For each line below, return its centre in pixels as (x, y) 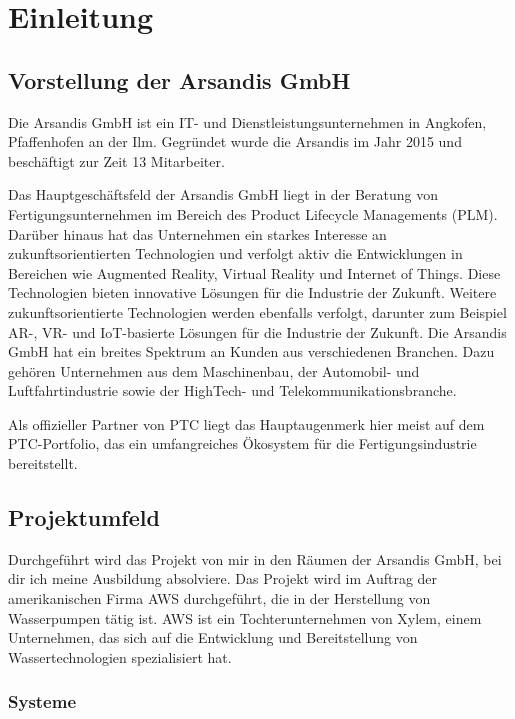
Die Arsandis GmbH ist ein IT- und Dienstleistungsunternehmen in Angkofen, (247, 121)
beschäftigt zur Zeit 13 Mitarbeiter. (116, 160)
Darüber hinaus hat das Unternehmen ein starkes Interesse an (197, 233)
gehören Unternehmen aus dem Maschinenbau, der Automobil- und (214, 370)
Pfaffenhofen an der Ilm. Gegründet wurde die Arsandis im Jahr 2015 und (235, 141)
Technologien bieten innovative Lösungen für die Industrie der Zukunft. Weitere (252, 292)
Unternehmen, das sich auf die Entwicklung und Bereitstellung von (213, 637)
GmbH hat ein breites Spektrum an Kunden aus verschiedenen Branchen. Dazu (251, 351)
